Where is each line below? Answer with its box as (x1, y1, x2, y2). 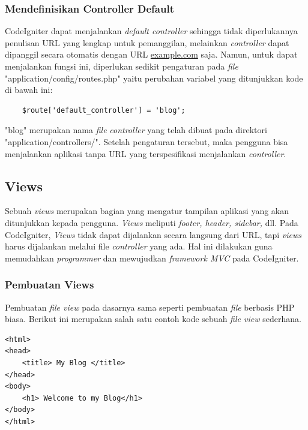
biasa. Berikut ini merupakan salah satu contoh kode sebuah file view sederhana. (5, 312, 301, 325)
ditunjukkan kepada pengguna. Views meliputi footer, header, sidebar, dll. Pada (5, 216, 298, 228)
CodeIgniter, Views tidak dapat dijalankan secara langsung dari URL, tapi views (5, 228, 302, 240)
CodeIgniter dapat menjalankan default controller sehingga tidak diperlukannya (5, 25, 298, 37)
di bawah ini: (5, 83, 53, 96)
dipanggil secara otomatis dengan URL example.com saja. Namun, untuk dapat (5, 48, 298, 61)
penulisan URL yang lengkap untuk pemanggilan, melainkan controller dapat (5, 36, 289, 49)
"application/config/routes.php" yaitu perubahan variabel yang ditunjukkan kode (5, 71, 303, 84)
